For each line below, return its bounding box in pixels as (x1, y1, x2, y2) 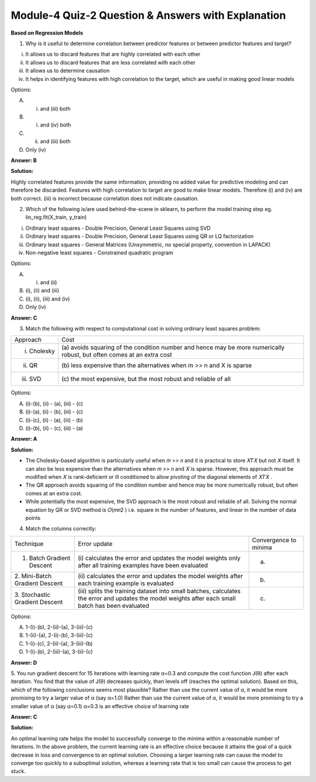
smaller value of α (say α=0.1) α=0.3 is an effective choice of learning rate (11, 702, 190, 709)
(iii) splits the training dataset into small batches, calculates (78, 587, 241, 595)
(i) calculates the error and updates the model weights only (78, 554, 241, 562)
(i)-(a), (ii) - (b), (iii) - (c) (25, 408, 83, 416)
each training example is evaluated (78, 579, 174, 587)
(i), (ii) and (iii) (25, 287, 60, 294)
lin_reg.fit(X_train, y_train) (25, 214, 87, 221)
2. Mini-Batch (14, 572, 52, 580)
